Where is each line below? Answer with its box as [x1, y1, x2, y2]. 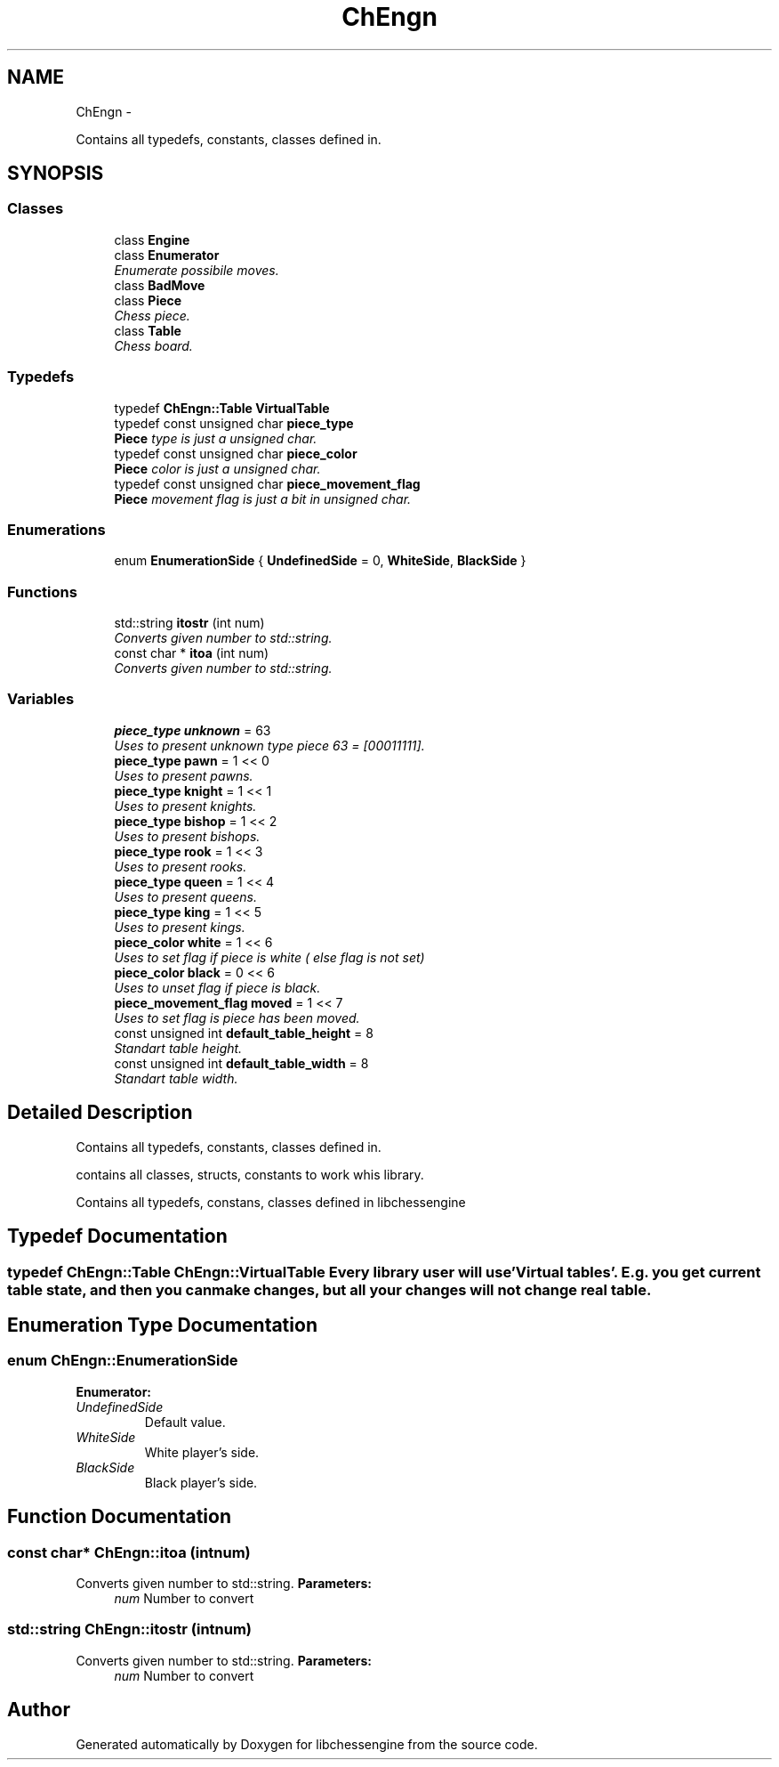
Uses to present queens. [114, 888, 257, 904]
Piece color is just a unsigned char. [114, 460, 321, 476]
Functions [7, 582, 77, 601]
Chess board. [114, 337, 193, 353]
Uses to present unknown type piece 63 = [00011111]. [114, 737, 425, 753]
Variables [7, 690, 75, 709]
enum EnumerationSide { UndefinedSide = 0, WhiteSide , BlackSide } [114, 553, 526, 569]
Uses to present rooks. [114, 858, 247, 874]
